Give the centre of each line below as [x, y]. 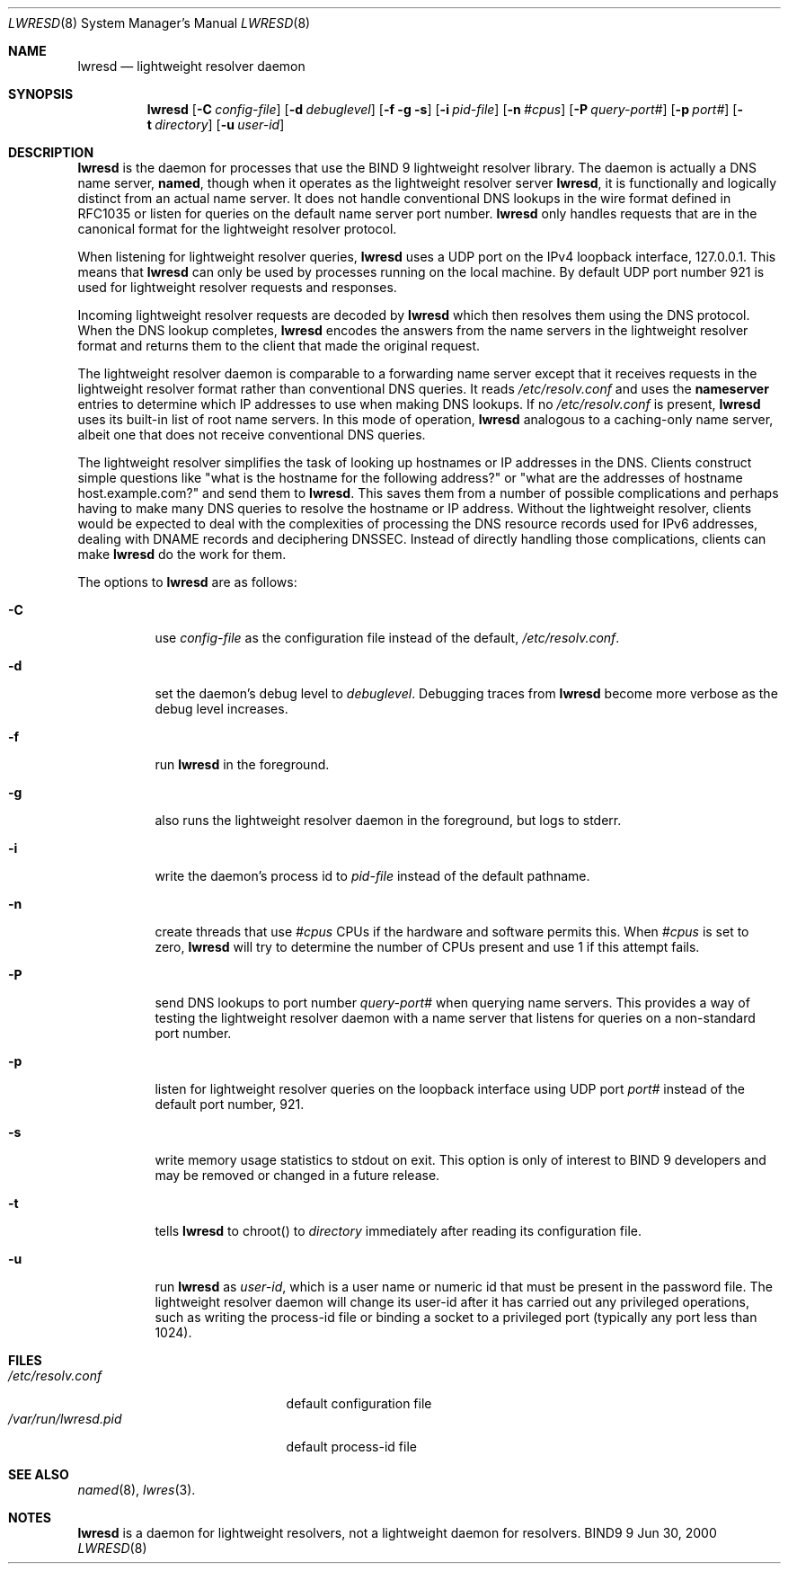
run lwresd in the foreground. [242, 764]
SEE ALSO [39, 1474]
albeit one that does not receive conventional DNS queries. [252, 435]
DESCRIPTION [51, 152]
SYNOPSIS [41, 94]
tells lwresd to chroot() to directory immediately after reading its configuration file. [398, 1231]
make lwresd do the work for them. [182, 554]
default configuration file [359, 1403]
